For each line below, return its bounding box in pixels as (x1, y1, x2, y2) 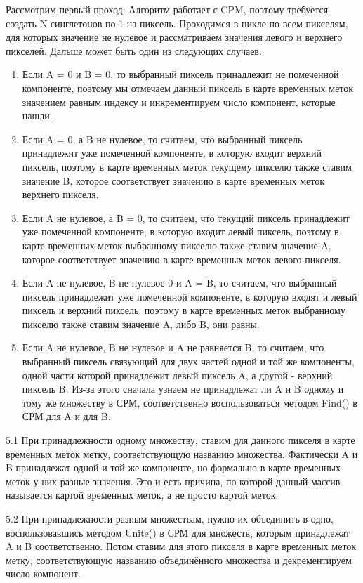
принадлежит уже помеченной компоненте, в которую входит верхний (22, 145, 322, 160)
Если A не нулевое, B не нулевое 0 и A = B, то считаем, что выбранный (22, 275, 337, 290)
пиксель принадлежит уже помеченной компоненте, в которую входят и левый (22, 289, 357, 303)
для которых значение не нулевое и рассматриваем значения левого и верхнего (6, 30, 343, 44)
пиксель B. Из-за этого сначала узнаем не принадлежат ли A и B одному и (22, 381, 344, 396)
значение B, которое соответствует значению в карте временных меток (22, 173, 325, 188)
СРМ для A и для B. (22, 409, 111, 424)
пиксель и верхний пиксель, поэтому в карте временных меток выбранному (22, 303, 345, 317)
